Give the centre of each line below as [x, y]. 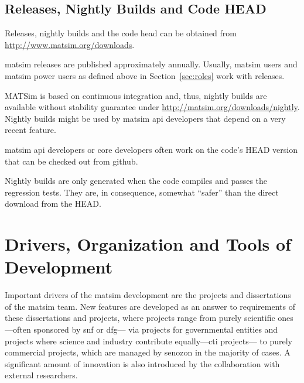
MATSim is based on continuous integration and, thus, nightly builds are [136, 95]
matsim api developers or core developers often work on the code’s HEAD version [151, 149]
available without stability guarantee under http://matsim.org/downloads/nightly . [152, 107]
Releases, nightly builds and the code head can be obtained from [121, 33]
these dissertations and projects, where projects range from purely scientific [140, 318]
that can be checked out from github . [71, 161]
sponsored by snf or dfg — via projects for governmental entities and [156, 329]
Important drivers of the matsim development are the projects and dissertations [148, 295]
